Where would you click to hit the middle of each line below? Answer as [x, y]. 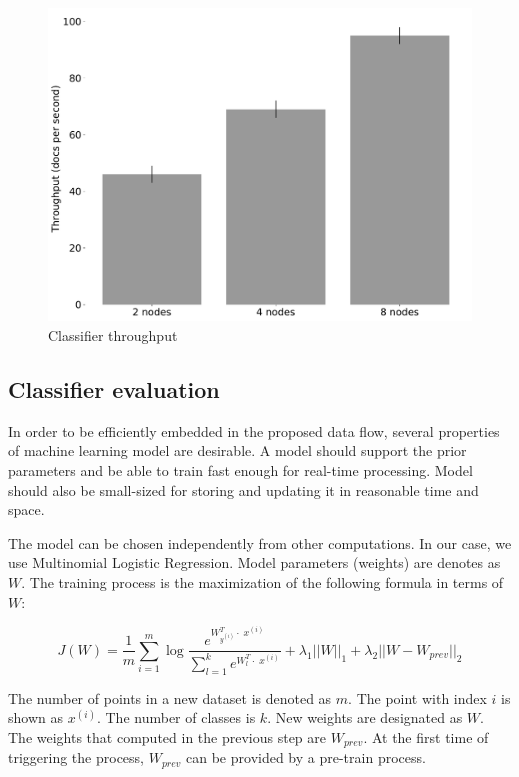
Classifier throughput [113, 335]
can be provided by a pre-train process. [306, 757]
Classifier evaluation [114, 389]
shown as [35, 717]
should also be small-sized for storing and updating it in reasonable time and [243, 489]
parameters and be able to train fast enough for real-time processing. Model [240, 470]
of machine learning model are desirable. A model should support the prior [237, 450]
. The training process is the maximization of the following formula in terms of [262, 581]
